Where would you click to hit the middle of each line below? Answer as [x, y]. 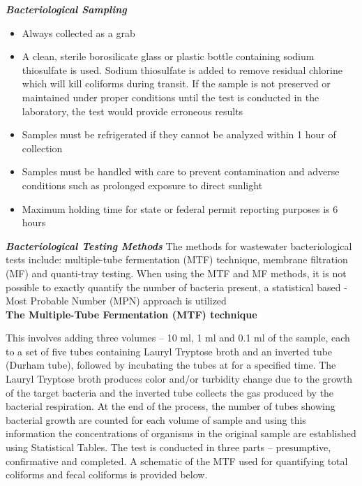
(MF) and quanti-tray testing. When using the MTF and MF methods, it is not [176, 273]
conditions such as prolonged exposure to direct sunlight [142, 185]
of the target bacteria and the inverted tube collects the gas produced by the [170, 392]
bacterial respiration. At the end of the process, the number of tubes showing [171, 406]
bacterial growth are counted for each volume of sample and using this [156, 419]
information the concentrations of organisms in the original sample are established [181, 433]
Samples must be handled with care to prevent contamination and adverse [181, 171]
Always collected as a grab [78, 32]
